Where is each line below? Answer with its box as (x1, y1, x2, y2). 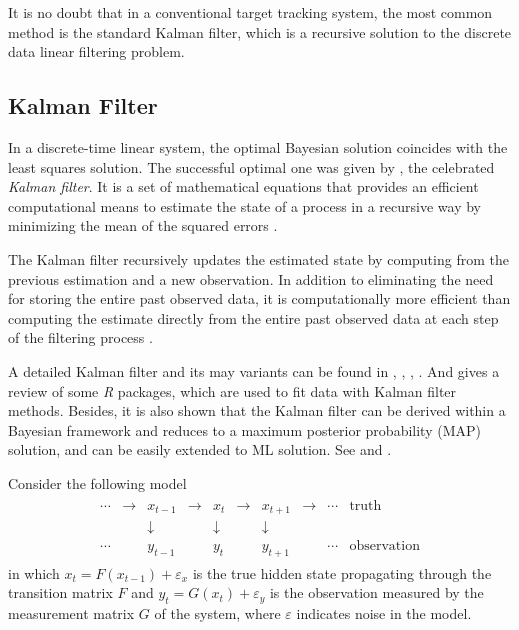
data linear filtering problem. (8, 41, 185, 62)
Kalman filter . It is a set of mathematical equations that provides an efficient (8, 176, 479, 197)
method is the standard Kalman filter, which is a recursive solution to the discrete (8, 21, 512, 42)
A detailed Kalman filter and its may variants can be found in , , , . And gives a (8, 360, 500, 381)
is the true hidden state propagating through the (192, 562, 492, 583)
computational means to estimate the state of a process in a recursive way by (8, 195, 482, 216)
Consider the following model (8, 472, 187, 493)
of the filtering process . (8, 327, 153, 348)
